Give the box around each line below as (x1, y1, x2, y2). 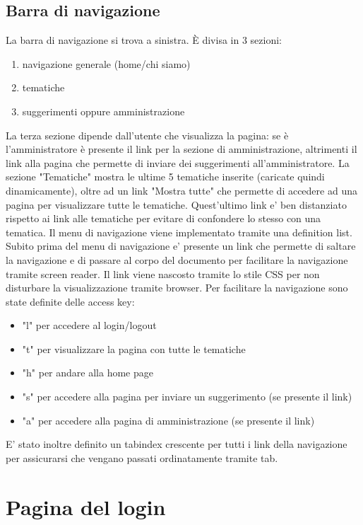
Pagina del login (6, 492, 166, 521)
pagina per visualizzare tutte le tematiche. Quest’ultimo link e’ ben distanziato (6, 197, 347, 212)
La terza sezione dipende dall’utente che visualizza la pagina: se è (6, 127, 289, 142)
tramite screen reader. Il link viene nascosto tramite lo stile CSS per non (6, 266, 320, 281)
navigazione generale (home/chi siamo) (22, 56, 191, 71)
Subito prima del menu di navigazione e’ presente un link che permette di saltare (6, 238, 356, 253)
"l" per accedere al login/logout (22, 318, 157, 333)
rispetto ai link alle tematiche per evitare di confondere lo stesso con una (6, 211, 321, 226)
